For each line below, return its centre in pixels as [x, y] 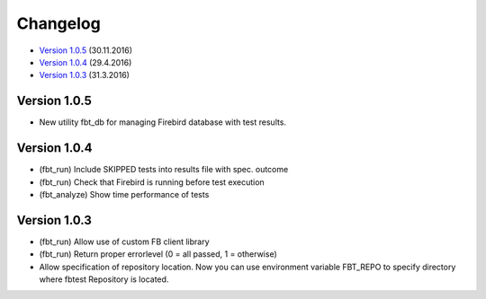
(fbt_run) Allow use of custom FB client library [125, 242]
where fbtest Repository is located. [104, 279]
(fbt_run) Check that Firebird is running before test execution [152, 182]
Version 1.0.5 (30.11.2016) [86, 50]
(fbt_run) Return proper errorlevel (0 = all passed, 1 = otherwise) [158, 254]
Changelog [58, 23]
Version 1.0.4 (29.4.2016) [85, 62]
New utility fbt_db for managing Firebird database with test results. [163, 122]
